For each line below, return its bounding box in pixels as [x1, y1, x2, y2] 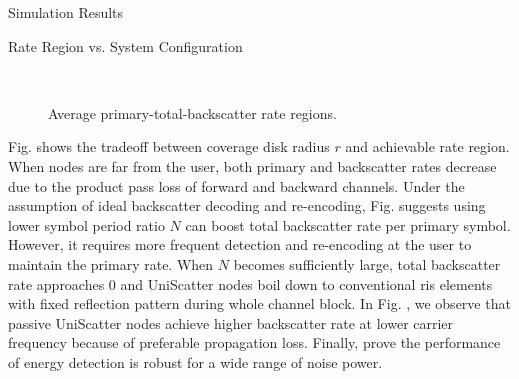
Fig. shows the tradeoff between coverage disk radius [8, 136, 330, 157]
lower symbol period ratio [8, 214, 165, 235]
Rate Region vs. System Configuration [8, 35, 243, 56]
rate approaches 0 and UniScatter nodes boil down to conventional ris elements [8, 273, 493, 294]
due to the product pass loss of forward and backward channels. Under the [8, 175, 465, 196]
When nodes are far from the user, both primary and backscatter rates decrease [8, 155, 497, 176]
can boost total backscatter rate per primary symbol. [185, 214, 511, 235]
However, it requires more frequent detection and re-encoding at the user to [8, 234, 472, 255]
